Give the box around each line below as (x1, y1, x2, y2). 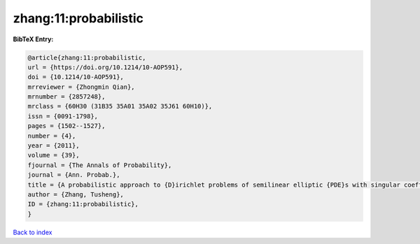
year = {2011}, (27, 142, 80, 150)
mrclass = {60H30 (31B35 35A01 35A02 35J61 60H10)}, (27, 102, 213, 110)
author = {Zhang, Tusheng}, (27, 191, 124, 199)
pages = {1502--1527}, (27, 122, 106, 130)
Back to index (13, 228, 52, 236)
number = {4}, (27, 131, 76, 140)
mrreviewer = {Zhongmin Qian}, (27, 82, 136, 91)
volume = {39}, (27, 151, 80, 159)
